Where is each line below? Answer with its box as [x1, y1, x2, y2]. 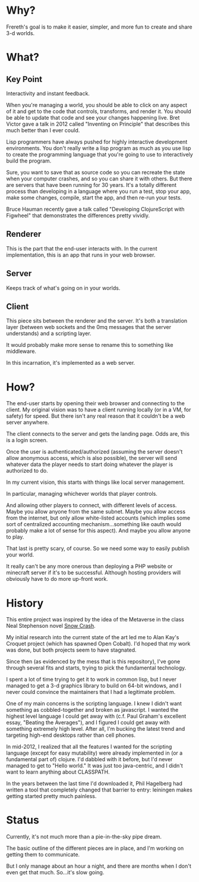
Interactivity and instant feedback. [6, 90, 90, 97]
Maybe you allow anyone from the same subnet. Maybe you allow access [6, 508, 186, 515]
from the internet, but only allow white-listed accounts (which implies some [6, 514, 191, 521]
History [6, 596, 44, 610]
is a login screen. [6, 437, 48, 444]
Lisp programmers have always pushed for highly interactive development [6, 138, 188, 145]
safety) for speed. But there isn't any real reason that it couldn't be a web [6, 412, 185, 420]
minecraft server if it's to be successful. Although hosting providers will [6, 569, 181, 576]
